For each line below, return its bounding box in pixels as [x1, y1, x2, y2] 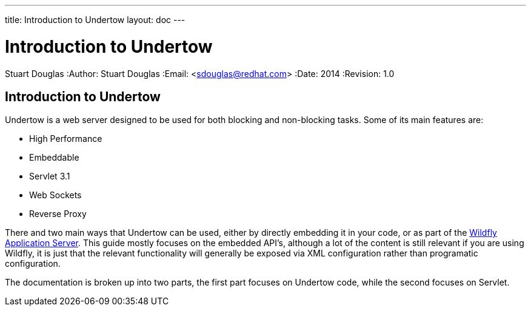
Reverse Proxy [29, 209, 87, 219]
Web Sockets [29, 190, 82, 201]
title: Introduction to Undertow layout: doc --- [5, 15, 185, 25]
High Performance [29, 133, 102, 144]
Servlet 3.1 [29, 171, 70, 182]
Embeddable [29, 152, 79, 163]
